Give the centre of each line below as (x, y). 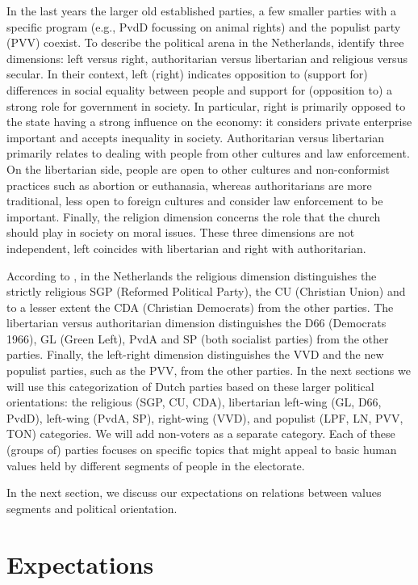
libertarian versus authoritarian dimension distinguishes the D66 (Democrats (196, 323)
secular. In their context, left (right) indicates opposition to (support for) (187, 74)
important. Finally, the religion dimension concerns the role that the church (194, 216)
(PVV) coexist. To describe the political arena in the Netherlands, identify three (205, 42)
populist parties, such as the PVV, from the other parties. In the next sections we (209, 370)
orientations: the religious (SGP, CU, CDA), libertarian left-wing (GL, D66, (194, 402)
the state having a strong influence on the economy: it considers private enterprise (209, 122)
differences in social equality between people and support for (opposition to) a (200, 89)
